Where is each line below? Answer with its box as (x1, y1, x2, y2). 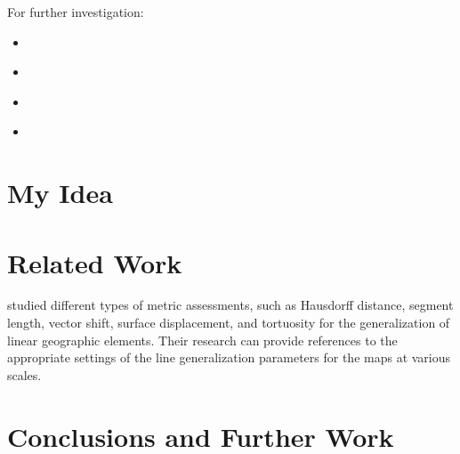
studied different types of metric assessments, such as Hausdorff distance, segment (7, 296, 454, 314)
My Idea (7, 174, 113, 211)
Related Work (7, 244, 182, 280)
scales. (7, 365, 42, 384)
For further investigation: (7, 3, 144, 20)
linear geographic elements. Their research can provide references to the (7, 330, 398, 349)
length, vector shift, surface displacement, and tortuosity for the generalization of (7, 313, 450, 332)
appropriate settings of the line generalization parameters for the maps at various (7, 348, 451, 367)
